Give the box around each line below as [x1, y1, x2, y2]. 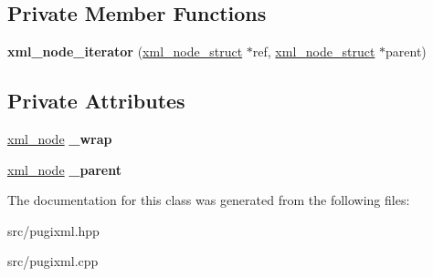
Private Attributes [7, 87, 185, 115]
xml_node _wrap [7, 129, 112, 148]
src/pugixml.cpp [7, 251, 99, 271]
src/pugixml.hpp [7, 221, 100, 240]
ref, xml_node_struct [252, 42, 375, 61]
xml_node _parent [7, 159, 122, 179]
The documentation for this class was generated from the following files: [7, 190, 410, 210]
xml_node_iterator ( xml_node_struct [7, 42, 243, 61]
